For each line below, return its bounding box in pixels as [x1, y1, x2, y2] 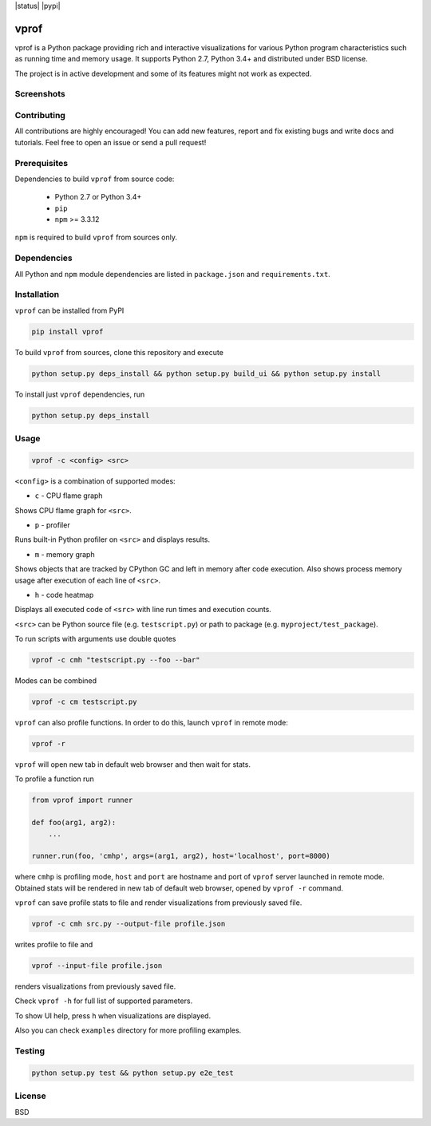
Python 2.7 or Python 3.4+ [54, 192, 142, 202]
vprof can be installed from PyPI [14, 306, 125, 315]
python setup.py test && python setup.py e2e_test [31, 1068, 235, 1077]
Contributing [14, 110, 65, 121]
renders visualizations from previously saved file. [14, 982, 176, 991]
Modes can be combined [14, 676, 97, 685]
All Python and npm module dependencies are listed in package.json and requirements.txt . [14, 269, 330, 279]
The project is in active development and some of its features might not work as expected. [14, 69, 312, 78]
